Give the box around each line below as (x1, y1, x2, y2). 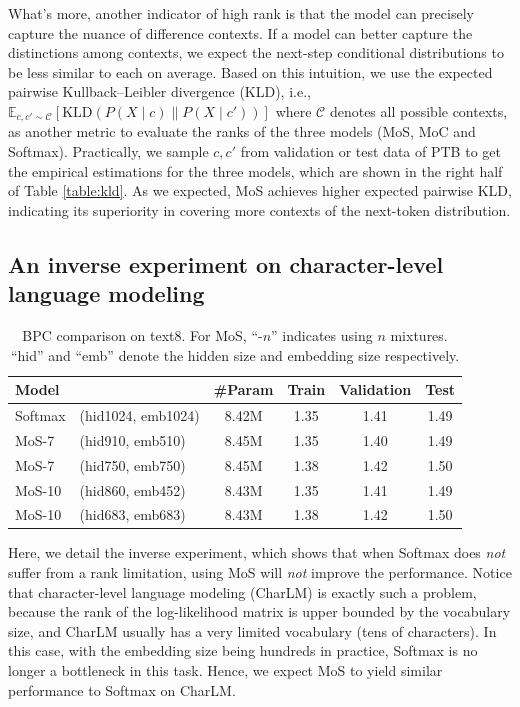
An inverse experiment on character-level (8, 248, 444, 279)
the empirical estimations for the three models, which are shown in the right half (8, 160, 503, 181)
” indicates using (271, 324, 373, 345)
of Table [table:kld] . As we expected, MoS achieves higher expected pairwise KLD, (8, 180, 512, 201)
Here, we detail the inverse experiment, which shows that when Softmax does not (8, 542, 506, 563)
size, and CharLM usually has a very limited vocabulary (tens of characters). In (8, 620, 497, 641)
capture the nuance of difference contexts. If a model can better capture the (8, 22, 473, 43)
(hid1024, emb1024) (79, 405, 200, 426)
